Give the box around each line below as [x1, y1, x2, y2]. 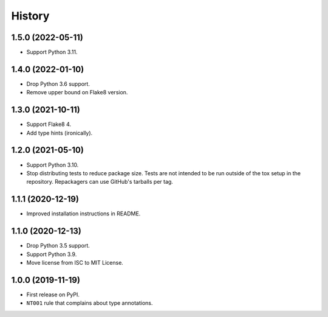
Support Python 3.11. [26, 49, 78, 56]
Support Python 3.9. [26, 250, 77, 258]
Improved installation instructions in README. [26, 210, 141, 217]
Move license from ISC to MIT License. [26, 259, 124, 266]
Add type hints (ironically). [26, 129, 93, 136]
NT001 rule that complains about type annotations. [26, 299, 153, 307]
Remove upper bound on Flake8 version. [26, 89, 128, 96]
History [11, 9, 50, 23]
